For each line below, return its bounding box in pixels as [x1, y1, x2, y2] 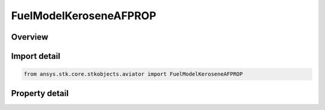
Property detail [11, 88, 69, 99]
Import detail [11, 51, 60, 61]
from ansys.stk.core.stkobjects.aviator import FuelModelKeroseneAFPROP [23, 71, 243, 78]
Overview [11, 32, 49, 42]
